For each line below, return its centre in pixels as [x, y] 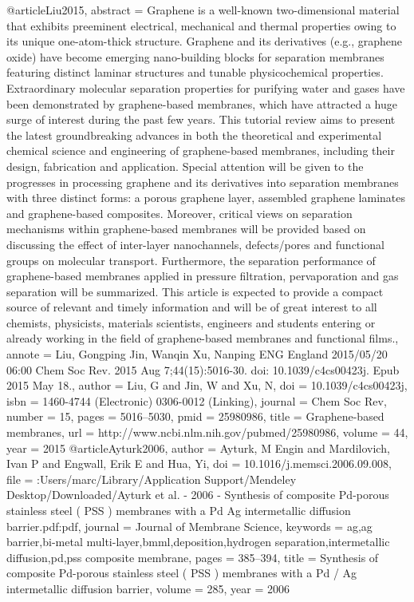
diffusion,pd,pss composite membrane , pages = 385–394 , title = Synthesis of [193, 557]
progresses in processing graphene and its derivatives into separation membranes [203, 182]
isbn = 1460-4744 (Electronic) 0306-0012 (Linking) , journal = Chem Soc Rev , [197, 400]
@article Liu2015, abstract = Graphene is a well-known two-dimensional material [203, 10]
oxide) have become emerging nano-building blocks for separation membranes [195, 56]
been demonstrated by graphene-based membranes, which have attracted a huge [202, 103]
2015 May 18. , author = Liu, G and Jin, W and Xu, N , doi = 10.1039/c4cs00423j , [207, 385]
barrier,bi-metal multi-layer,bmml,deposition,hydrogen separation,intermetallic [198, 542]
